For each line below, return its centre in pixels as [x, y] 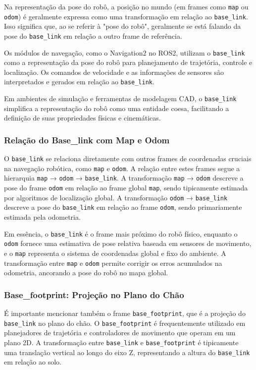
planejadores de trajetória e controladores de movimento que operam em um [120, 333]
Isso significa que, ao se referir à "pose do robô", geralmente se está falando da [123, 26]
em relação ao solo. [33, 362]
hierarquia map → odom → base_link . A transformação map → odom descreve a [124, 178]
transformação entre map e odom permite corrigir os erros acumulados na [113, 263]
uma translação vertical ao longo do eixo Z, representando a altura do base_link [127, 352]
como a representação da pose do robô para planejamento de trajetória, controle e [128, 62]
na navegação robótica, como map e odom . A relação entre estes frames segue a [122, 168]
